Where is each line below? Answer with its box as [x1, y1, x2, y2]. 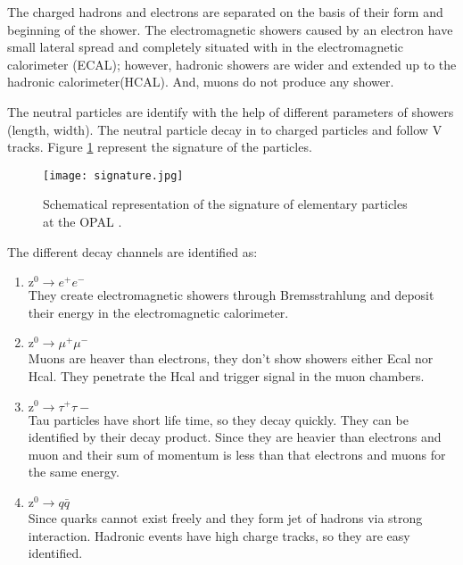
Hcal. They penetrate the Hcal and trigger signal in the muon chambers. [28, 366, 425, 385]
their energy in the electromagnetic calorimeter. [28, 303, 289, 321]
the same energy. [28, 462, 120, 481]
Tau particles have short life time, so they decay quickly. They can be [28, 410, 409, 428]
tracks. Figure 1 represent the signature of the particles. [7, 137, 312, 156]
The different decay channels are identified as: [7, 242, 258, 261]
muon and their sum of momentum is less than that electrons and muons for [28, 445, 446, 463]
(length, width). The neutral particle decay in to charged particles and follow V [7, 120, 442, 138]
